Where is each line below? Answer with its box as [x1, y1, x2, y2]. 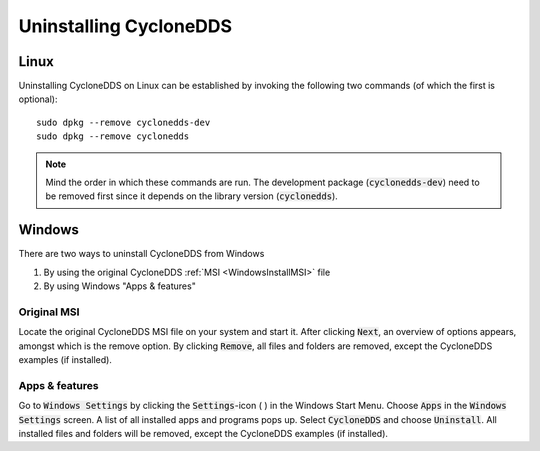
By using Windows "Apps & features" [43, 280, 197, 292]
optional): [18, 93, 58, 105]
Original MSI [18, 305, 80, 319]
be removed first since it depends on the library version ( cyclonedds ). [45, 190, 339, 202]
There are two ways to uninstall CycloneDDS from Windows [18, 248, 265, 260]
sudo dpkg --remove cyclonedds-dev [36, 116, 211, 128]
